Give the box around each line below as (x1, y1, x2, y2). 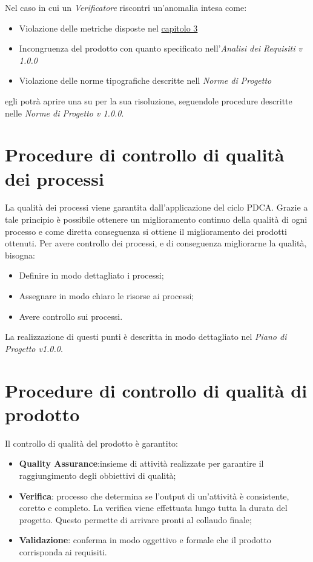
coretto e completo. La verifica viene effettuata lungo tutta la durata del (19, 501, 288, 514)
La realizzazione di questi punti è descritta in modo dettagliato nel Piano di (5, 330, 287, 343)
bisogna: (5, 248, 35, 261)
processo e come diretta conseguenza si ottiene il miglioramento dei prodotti (5, 225, 287, 237)
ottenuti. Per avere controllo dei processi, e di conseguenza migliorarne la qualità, (5, 237, 307, 249)
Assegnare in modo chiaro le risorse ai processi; (19, 289, 194, 302)
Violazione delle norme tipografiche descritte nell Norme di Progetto (19, 74, 272, 87)
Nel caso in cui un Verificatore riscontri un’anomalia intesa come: (5, 1, 247, 13)
